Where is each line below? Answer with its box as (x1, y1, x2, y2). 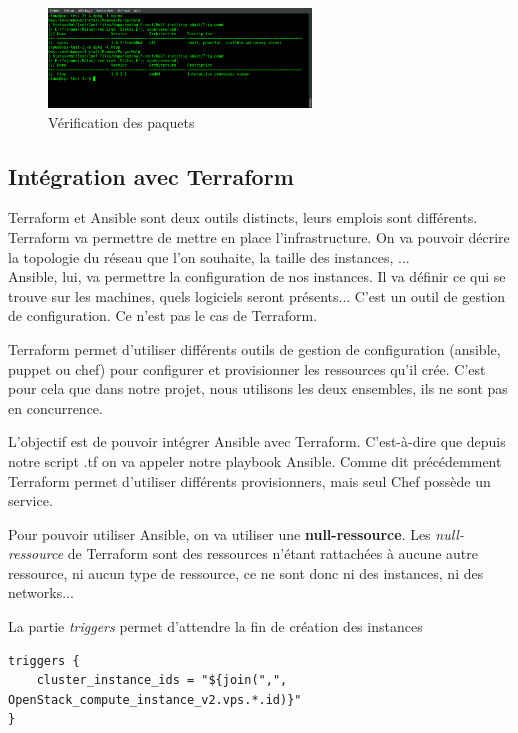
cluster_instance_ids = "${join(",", (36, 673, 288, 688)
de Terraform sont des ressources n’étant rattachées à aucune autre (67, 543, 478, 564)
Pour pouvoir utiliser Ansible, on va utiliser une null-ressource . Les (8, 523, 431, 544)
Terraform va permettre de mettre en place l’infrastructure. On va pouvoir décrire (8, 226, 510, 247)
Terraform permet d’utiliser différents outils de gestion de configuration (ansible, (8, 338, 501, 359)
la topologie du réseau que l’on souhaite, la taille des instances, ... (8, 246, 410, 267)
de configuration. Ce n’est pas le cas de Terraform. (8, 305, 318, 326)
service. (8, 490, 53, 511)
